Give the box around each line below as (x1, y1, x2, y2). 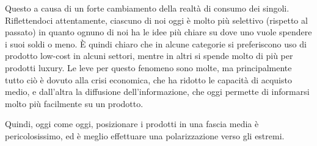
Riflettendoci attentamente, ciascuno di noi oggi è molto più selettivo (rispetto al (5, 13, 308, 26)
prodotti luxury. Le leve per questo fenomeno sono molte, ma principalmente (5, 61, 292, 74)
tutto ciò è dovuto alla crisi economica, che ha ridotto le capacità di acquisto (5, 73, 292, 86)
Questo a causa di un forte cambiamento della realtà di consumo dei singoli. (5, 2, 290, 14)
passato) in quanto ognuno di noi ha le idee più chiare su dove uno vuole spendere (5, 26, 312, 38)
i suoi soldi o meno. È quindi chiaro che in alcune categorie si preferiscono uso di (5, 37, 307, 50)
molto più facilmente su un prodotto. (5, 97, 144, 109)
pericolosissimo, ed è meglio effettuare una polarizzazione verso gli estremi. (5, 129, 285, 142)
